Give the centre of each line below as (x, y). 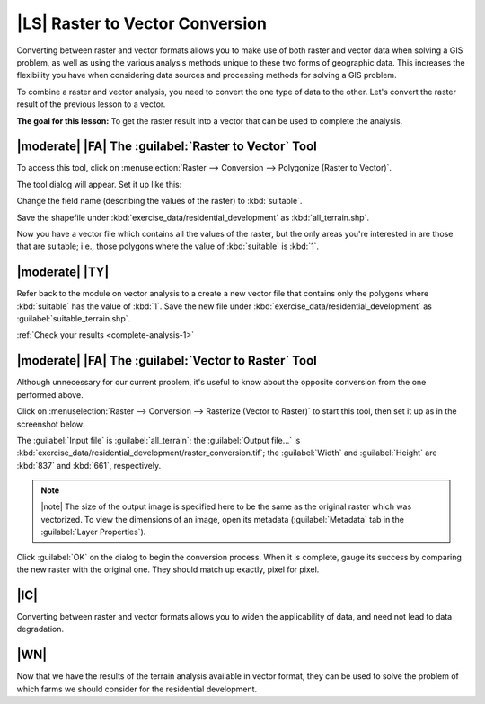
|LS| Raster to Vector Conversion (141, 23)
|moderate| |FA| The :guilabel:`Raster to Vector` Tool (167, 147)
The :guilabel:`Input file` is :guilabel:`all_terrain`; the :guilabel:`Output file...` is (159, 440)
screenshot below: (51, 424)
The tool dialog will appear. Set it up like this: (99, 184)
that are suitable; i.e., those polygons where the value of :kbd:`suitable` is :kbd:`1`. (168, 246)
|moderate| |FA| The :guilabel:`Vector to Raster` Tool (167, 361)
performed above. (50, 394)
